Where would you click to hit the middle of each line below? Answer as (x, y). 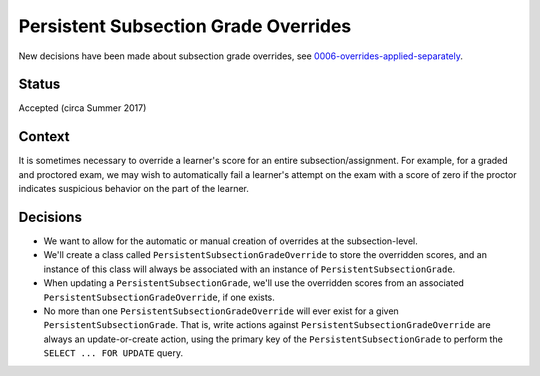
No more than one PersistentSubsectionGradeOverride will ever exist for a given (221, 311)
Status (39, 84)
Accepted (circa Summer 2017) (82, 108)
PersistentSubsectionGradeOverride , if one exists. (159, 297)
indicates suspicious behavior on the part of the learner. (134, 189)
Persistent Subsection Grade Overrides (185, 26)
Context (44, 136)
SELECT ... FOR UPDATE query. (113, 353)
